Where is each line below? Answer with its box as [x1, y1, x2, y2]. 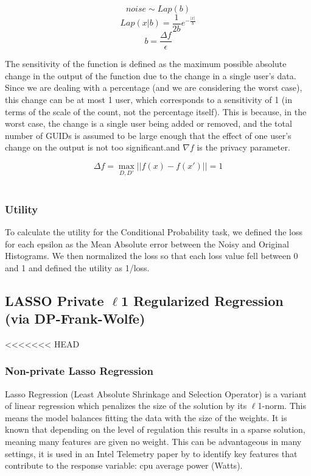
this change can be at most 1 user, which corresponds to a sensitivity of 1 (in [5, 93, 292, 105]
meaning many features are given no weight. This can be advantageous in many [5, 435, 302, 448]
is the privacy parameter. [197, 141, 290, 154]
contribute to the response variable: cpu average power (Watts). [5, 459, 243, 472]
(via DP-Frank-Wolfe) [5, 309, 145, 328]
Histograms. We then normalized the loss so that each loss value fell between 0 [5, 249, 298, 262]
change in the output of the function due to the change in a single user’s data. [5, 69, 296, 82]
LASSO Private [5, 291, 104, 310]
